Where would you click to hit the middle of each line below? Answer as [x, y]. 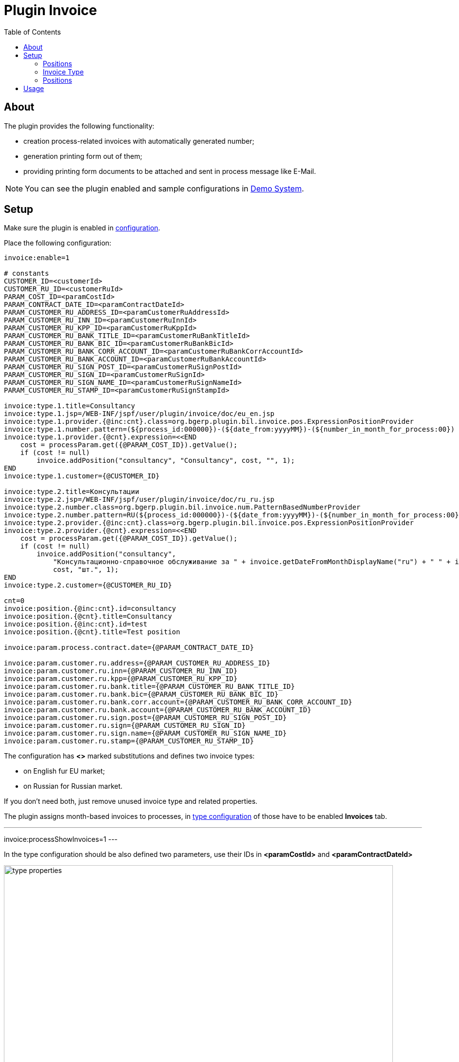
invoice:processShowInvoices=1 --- [61, 839]
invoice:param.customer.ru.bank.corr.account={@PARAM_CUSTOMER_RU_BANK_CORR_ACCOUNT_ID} [178, 702]
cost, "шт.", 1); [86, 570]
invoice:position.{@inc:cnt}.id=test [76, 624]
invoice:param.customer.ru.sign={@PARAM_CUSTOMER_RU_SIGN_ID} [125, 726]
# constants [26, 274]
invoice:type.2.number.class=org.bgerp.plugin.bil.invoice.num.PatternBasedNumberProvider [182, 507]
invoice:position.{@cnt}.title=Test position [92, 632]
